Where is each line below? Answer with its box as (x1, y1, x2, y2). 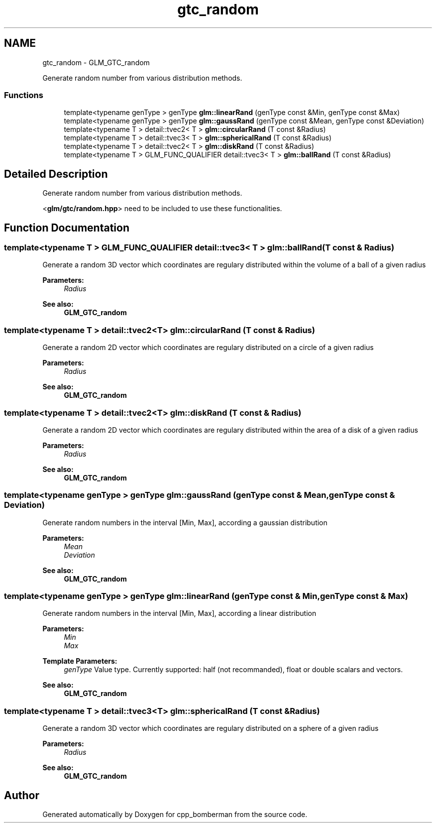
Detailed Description (4, 167, 108, 180)
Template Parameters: (42, 657, 117, 666)
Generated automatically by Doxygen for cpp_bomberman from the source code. (42, 810, 308, 819)
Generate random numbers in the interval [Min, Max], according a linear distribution (42, 609, 317, 618)
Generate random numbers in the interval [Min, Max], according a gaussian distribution (42, 518, 327, 527)
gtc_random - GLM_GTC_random (42, 58, 150, 67)
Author (4, 789, 39, 802)
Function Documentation (4, 221, 129, 234)
